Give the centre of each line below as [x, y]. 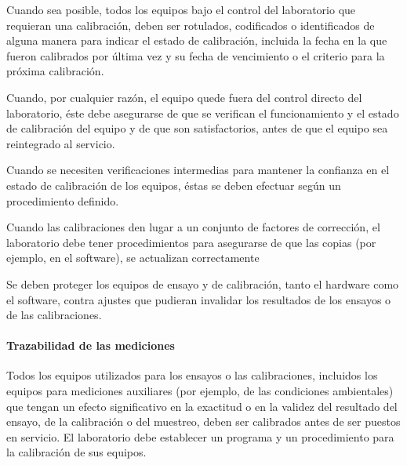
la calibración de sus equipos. [76, 452]
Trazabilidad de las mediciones [91, 345]
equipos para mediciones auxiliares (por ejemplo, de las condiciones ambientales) [200, 391]
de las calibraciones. [54, 315]
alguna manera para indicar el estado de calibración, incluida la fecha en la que [197, 40]
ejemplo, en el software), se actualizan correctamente [133, 258]
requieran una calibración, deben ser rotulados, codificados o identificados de [191, 25]
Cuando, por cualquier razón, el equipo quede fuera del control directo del [184, 97]
